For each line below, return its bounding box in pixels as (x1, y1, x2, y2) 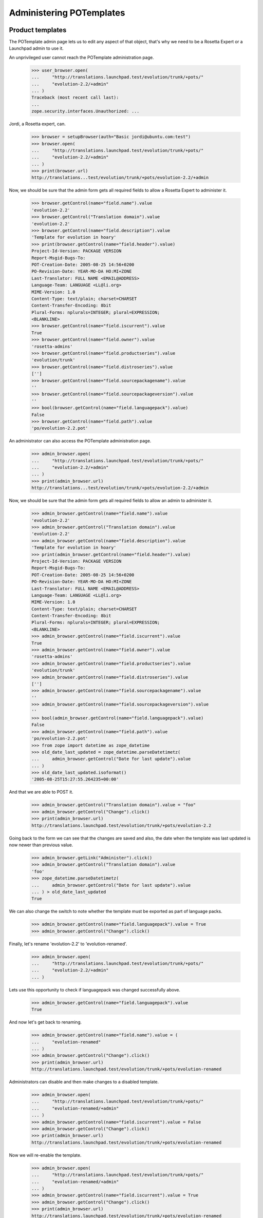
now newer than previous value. (9, 842, 73, 848)
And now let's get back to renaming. (9, 1019, 82, 1025)
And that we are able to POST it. (9, 789, 74, 795)
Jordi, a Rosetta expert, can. (9, 121, 66, 127)
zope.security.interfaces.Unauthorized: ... (31, 109, 140, 114)
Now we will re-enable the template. (9, 1152, 82, 1158)
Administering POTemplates (9, 7, 125, 18)
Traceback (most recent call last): (31, 95, 119, 100)
